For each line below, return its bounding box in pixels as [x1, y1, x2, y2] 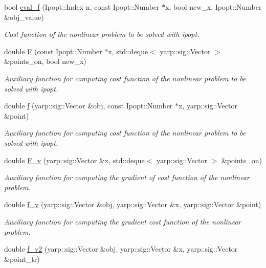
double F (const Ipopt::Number [4, 46, 102, 56]
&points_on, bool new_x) [4, 56, 86, 66]
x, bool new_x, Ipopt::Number [165, 2, 262, 12]
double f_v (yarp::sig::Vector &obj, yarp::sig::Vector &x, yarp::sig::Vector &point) [4, 199, 261, 210]
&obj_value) [4, 11, 44, 22]
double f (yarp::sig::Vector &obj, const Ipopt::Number [4, 100, 173, 111]
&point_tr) [4, 253, 40, 264]
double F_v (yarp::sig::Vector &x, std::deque [4, 154, 145, 165]
